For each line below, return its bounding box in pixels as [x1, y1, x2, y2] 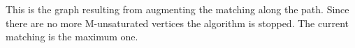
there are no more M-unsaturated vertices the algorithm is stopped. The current [6, 15, 349, 30]
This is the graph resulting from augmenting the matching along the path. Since [6, 2, 349, 16]
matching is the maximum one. [6, 29, 138, 44]
